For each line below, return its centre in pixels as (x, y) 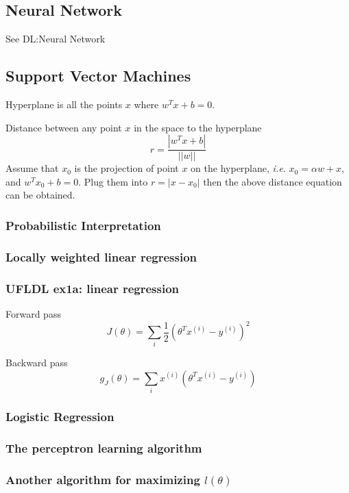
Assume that (32, 168)
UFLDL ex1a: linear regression (93, 288)
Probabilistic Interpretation (83, 225)
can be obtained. (40, 195)
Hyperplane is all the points (64, 104)
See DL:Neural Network (56, 39)
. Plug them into (113, 181)
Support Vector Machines (98, 76)
